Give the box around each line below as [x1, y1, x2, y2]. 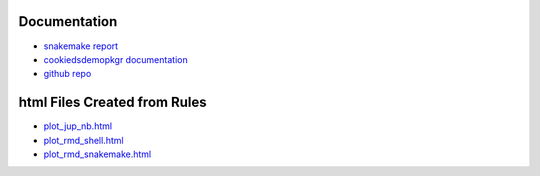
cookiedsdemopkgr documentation [43, 53, 189, 65]
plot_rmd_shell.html [43, 134, 124, 146]
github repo [43, 68, 92, 80]
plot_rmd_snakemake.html [43, 148, 152, 160]
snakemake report [43, 40, 119, 52]
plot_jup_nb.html [43, 120, 113, 132]
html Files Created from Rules [18, 94, 207, 111]
